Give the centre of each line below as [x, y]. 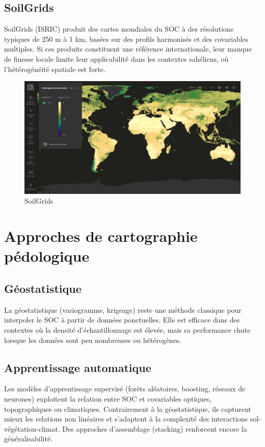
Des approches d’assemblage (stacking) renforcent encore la [155, 428]
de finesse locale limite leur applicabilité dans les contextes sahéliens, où [116, 58]
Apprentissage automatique [78, 367]
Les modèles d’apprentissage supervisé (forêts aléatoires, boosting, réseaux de [125, 389]
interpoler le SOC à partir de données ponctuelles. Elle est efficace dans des [122, 320]
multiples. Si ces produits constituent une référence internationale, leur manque [128, 49]
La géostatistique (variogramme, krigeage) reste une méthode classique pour [123, 309]
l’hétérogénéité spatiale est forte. [55, 69]
